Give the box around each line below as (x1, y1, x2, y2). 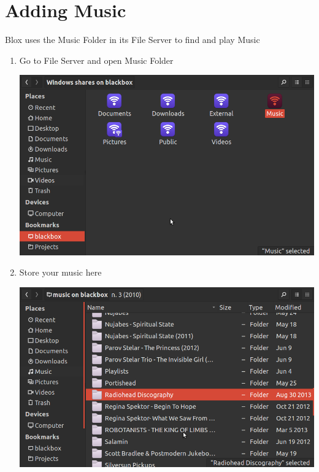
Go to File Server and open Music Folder (19, 53, 174, 66)
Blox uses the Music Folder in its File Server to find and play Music (5, 33, 260, 46)
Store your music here (19, 266, 102, 279)
